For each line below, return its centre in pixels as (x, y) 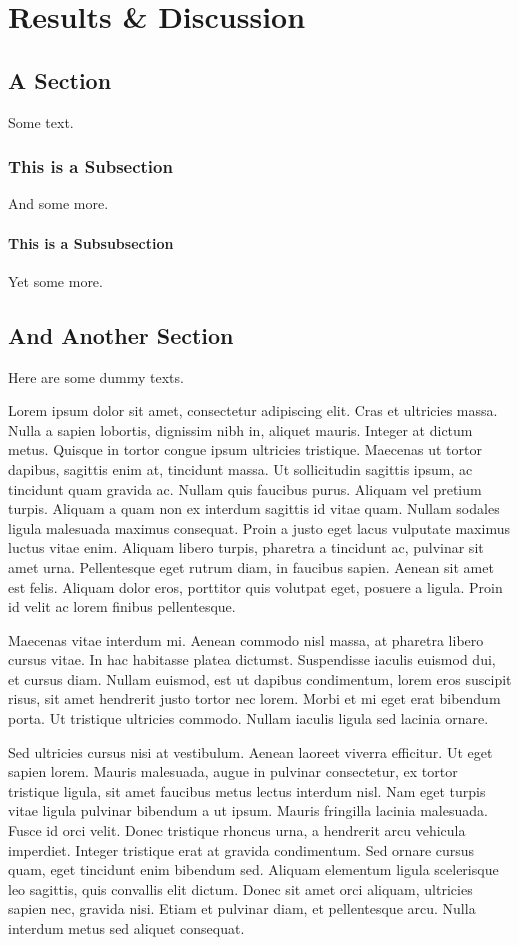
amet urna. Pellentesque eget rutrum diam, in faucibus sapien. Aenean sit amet (251, 566)
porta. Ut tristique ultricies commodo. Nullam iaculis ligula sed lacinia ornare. (248, 718)
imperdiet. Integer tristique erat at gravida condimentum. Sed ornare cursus (241, 849)
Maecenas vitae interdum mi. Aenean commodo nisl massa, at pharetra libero (246, 639)
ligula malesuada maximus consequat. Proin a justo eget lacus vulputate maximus (259, 527)
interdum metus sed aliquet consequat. (126, 928)
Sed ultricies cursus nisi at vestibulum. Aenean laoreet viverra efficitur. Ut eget (250, 751)
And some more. (58, 203)
